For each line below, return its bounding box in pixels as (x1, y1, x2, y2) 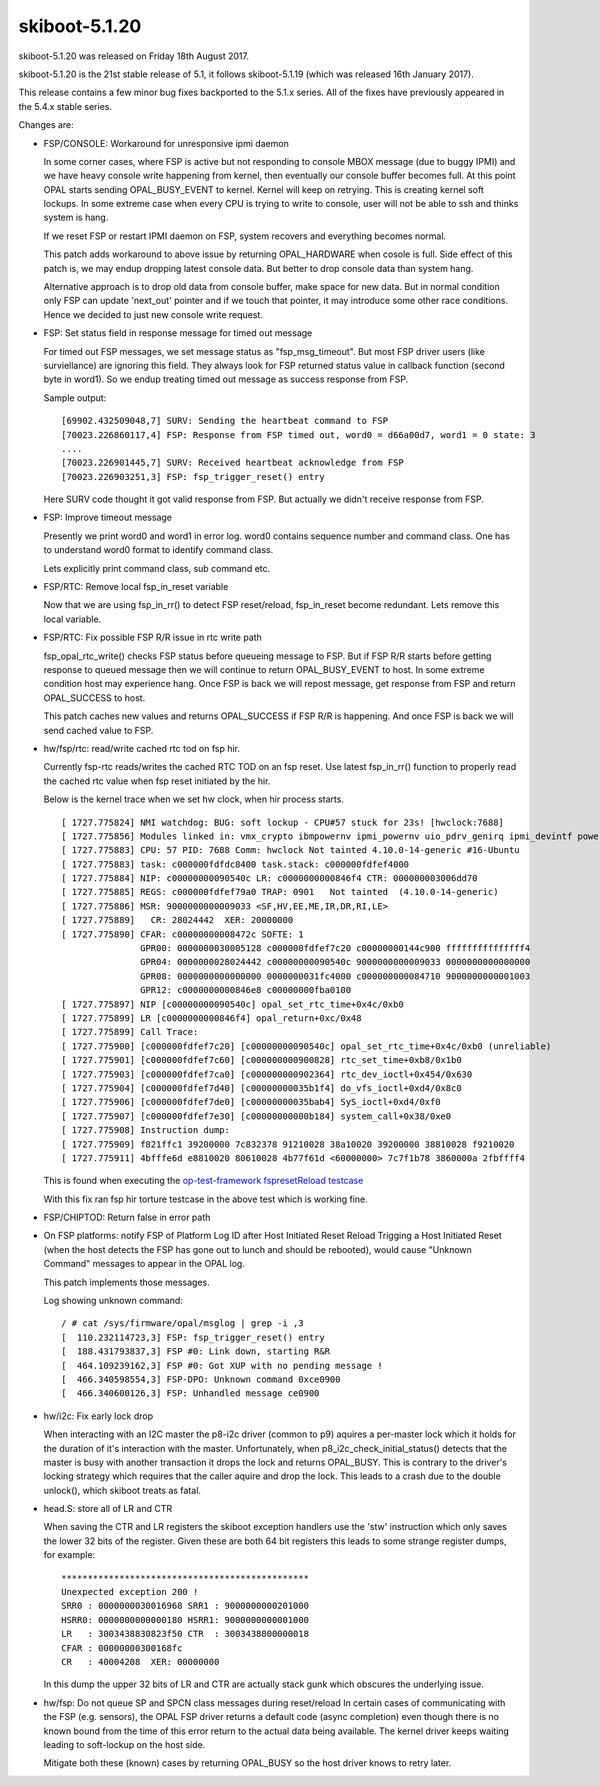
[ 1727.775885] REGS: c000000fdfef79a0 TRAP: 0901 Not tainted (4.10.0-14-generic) (61, 886, 499, 898)
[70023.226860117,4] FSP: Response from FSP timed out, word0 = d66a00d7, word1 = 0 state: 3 (61, 429, 536, 440)
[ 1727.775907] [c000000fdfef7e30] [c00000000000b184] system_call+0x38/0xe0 (61, 1110, 452, 1122)
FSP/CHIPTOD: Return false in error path (43, 1211, 211, 1224)
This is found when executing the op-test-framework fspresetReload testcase (43, 1175, 364, 1187)
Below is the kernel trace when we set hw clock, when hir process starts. (43, 793, 345, 805)
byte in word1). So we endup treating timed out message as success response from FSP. (43, 373, 409, 385)
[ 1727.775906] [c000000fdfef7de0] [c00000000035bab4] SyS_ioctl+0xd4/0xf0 (61, 1096, 441, 1108)
